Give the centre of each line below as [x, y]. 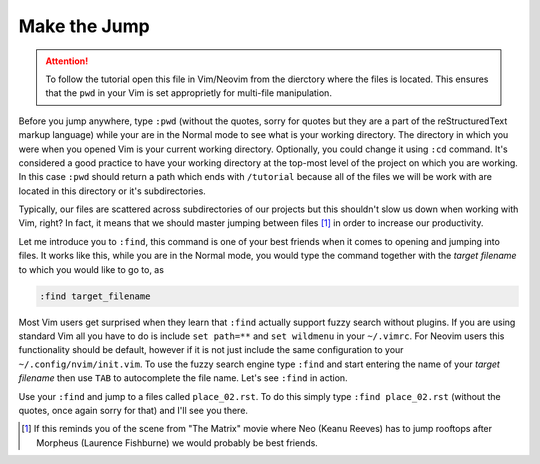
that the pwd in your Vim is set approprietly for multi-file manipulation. [188, 93]
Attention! [67, 61]
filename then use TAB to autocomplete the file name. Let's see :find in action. [183, 378]
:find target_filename [95, 296]
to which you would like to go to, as [91, 269]
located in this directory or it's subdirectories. [112, 191]
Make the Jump [84, 26]
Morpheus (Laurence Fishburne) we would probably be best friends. [177, 442]
